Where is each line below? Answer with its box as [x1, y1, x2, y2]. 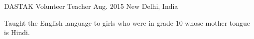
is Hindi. [4, 27, 30, 38]
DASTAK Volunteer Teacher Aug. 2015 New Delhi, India [4, 1, 178, 11]
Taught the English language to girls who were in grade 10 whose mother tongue [4, 17, 251, 28]
